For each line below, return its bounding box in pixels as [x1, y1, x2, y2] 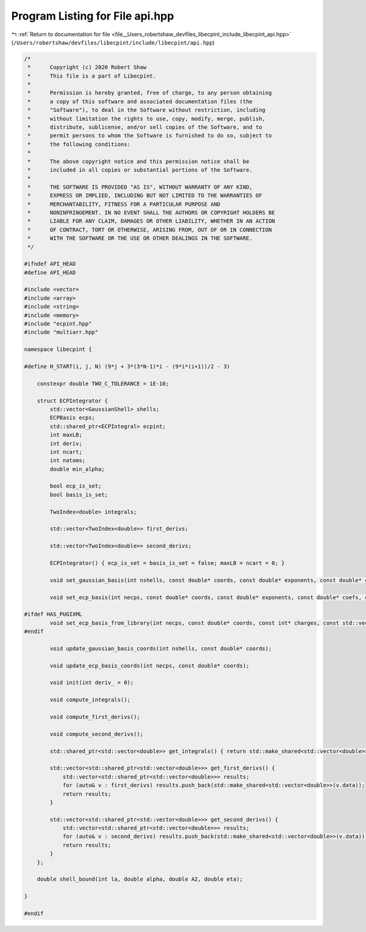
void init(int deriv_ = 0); [49, 679, 134, 686]
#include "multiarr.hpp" [24, 329, 99, 336]
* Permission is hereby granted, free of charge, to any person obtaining [27, 89, 272, 96]
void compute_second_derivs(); [49, 730, 143, 737]
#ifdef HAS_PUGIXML [24, 611, 82, 618]
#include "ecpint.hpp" [24, 321, 92, 327]
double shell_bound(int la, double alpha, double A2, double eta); [37, 876, 243, 883]
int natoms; [49, 457, 85, 464]
